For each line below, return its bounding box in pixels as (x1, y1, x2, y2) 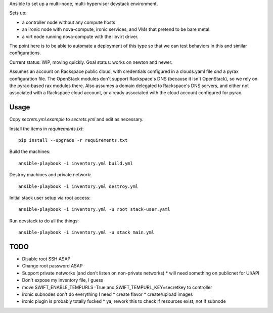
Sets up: (9, 10, 27, 16)
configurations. (9, 50, 41, 56)
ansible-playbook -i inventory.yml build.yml (18, 160, 133, 166)
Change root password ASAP (22, 263, 83, 269)
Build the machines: (9, 148, 51, 154)
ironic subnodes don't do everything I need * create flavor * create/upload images (22, 291, 193, 297)
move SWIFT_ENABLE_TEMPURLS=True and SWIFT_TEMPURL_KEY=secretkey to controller (22, 284, 212, 290)
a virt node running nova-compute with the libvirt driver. (22, 33, 139, 40)
